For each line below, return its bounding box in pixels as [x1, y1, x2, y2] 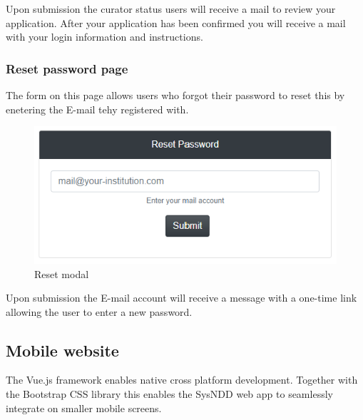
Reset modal [34, 266, 89, 281]
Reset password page [6, 59, 128, 77]
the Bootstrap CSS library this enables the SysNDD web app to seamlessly [6, 386, 333, 401]
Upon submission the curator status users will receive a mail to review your [6, 1, 336, 16]
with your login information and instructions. [6, 29, 203, 44]
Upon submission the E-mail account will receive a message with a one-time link [6, 290, 357, 305]
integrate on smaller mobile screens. [6, 400, 162, 415]
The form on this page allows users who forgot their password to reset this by [6, 88, 345, 102]
